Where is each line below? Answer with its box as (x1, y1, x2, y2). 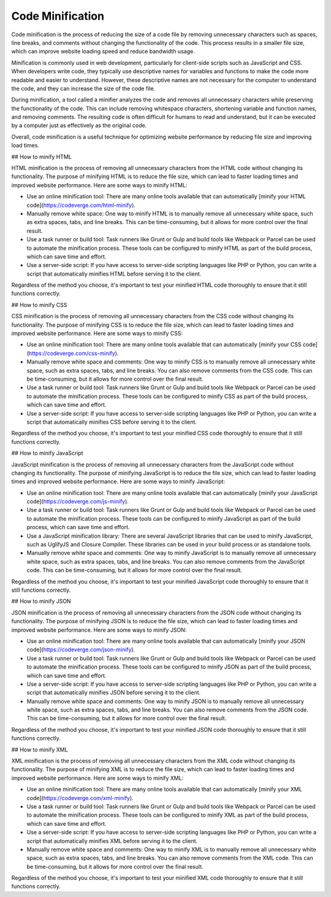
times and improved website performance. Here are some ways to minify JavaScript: (11, 478, 226, 485)
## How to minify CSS (11, 301, 67, 308)
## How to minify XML (11, 746, 68, 753)
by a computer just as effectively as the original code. (11, 122, 147, 129)
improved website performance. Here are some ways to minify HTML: (11, 181, 188, 188)
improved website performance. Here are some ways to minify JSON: (11, 626, 187, 634)
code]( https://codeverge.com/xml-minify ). (26, 794, 134, 801)
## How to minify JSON (11, 597, 71, 605)
